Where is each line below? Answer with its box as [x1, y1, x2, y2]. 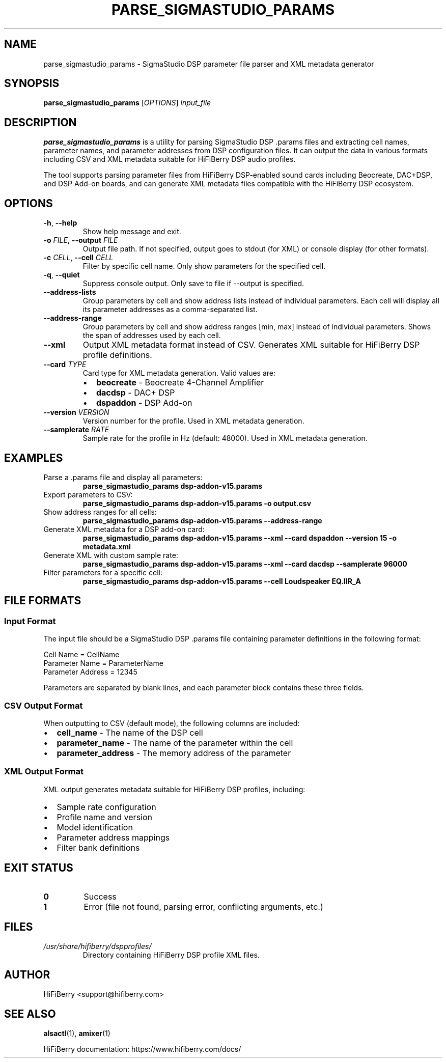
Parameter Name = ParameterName [43, 659, 163, 668]
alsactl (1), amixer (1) [43, 1029, 110, 1038]
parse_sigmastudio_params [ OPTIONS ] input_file [43, 98, 211, 107]
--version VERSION [43, 408, 109, 417]
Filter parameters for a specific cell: [43, 568, 162, 577]
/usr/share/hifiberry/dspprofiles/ [43, 942, 152, 951]
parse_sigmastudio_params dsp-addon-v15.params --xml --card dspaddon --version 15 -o [82, 533, 397, 542]
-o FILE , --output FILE [43, 236, 118, 245]
